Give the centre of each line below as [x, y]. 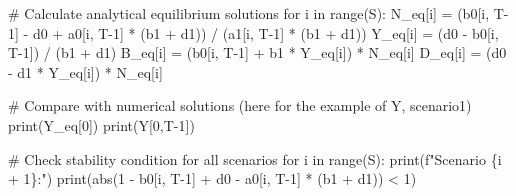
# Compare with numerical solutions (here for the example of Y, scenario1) [240, 105]
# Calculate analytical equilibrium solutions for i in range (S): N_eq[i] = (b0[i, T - [258, 13]
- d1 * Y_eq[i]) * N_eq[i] [85, 71]
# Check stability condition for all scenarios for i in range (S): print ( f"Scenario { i [255, 158]
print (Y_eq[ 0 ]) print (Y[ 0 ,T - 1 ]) [101, 124]
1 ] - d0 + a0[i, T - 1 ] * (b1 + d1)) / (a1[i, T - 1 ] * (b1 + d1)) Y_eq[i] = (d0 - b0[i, [253, 32]
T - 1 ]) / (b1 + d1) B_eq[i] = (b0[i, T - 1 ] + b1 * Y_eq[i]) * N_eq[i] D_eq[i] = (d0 [257, 52]
